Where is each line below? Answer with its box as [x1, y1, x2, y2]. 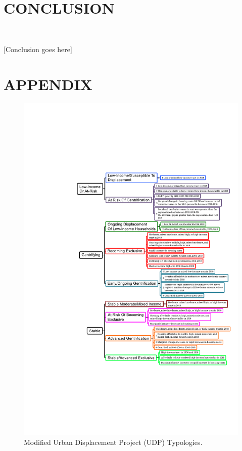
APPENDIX [4, 73, 92, 94]
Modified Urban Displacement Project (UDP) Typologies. [24, 436, 203, 447]
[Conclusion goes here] [4, 43, 72, 54]
